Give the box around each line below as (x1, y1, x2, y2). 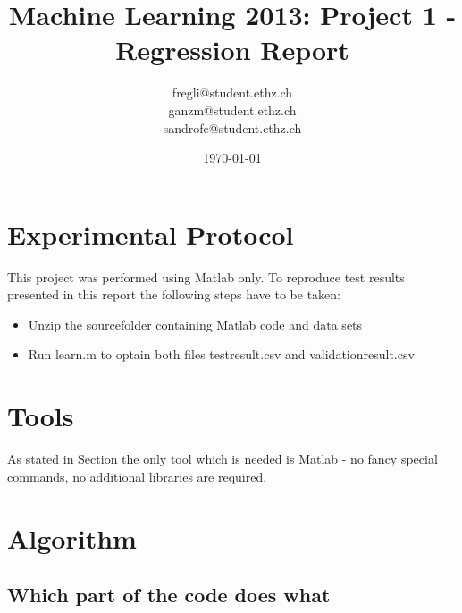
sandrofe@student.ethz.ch (163, 118, 302, 137)
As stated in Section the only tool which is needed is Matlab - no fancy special (7, 449, 438, 468)
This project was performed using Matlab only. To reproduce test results (7, 267, 405, 286)
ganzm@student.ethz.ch (168, 100, 297, 119)
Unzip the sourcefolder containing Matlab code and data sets (28, 315, 363, 333)
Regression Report (115, 31, 349, 68)
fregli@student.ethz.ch (172, 83, 293, 102)
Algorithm (7, 519, 137, 556)
